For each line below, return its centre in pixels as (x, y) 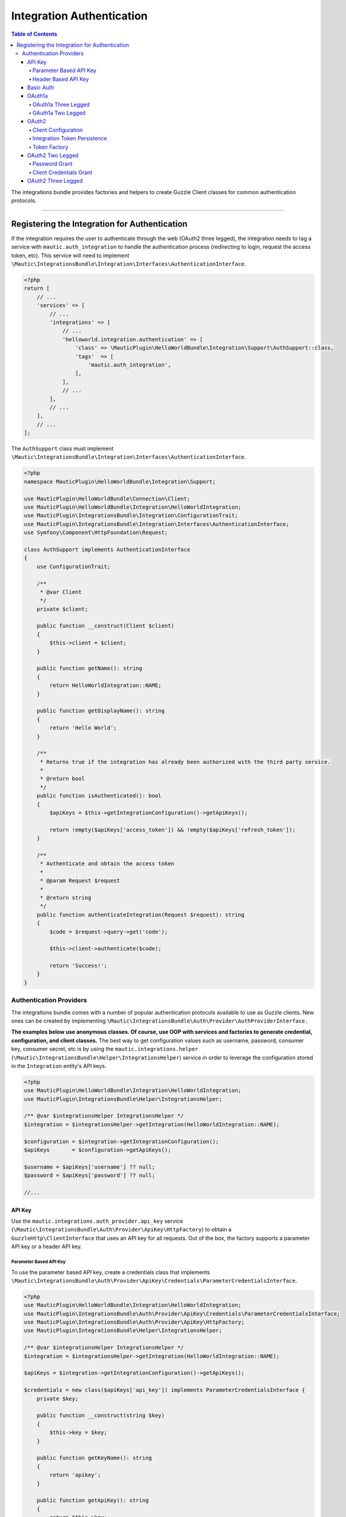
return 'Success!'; (78, 966)
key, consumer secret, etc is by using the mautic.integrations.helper (105, 1049)
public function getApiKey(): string (93, 1501)
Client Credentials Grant (62, 172)
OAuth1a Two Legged (59, 113)
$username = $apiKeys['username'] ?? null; (90, 1167)
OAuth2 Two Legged (53, 155)
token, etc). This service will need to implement (70, 255)
